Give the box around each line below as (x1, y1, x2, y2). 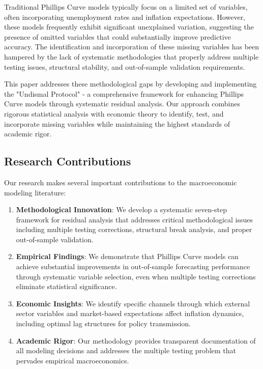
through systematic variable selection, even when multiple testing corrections (16, 271, 256, 281)
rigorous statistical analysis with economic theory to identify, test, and (4, 108, 224, 119)
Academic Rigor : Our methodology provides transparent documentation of (16, 335, 256, 346)
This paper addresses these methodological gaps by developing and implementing (4, 78, 257, 89)
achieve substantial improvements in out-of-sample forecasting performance (16, 261, 250, 272)
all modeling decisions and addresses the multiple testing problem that (16, 345, 237, 356)
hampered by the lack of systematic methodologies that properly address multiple (4, 51, 259, 62)
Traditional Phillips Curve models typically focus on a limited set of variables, (4, 2, 248, 12)
